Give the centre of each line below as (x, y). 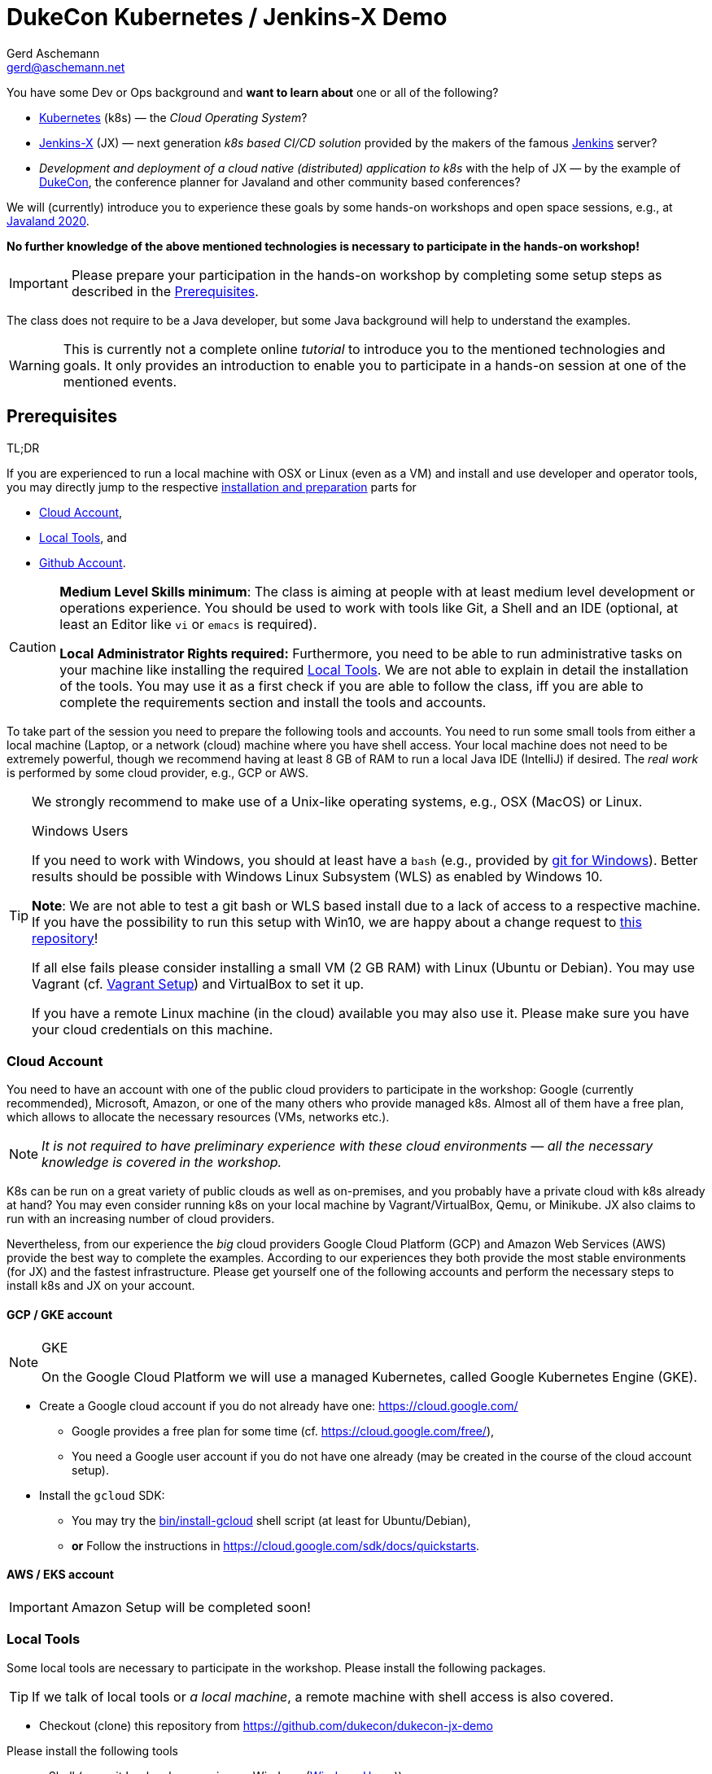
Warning (35, 365)
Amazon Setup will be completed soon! (191, 1607)
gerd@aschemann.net (66, 67)
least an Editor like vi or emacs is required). (188, 624)
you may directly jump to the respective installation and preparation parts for (212, 487)
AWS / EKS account (60, 1575)
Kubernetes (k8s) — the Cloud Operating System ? (173, 117)
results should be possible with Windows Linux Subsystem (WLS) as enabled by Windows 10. (317, 876)
